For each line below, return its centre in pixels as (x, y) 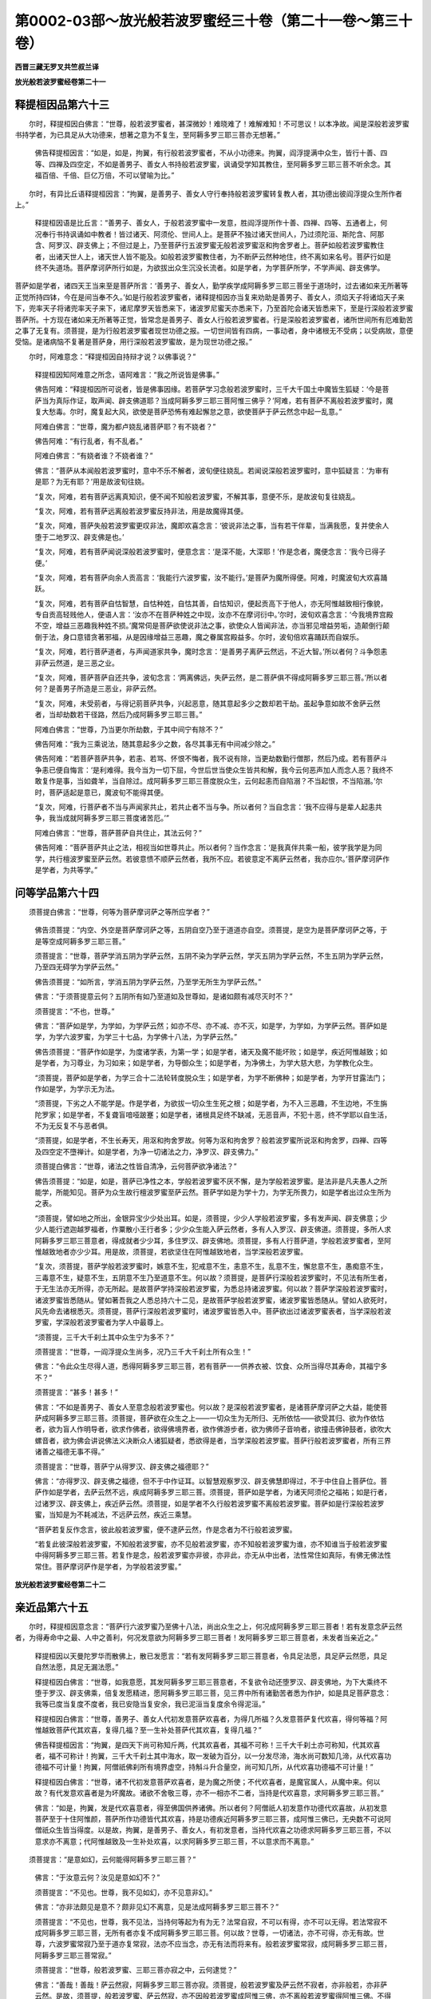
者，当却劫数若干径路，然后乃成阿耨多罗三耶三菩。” (119, 715)
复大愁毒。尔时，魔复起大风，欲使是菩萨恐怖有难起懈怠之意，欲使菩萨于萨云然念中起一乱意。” (188, 412)
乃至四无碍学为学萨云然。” (77, 967)
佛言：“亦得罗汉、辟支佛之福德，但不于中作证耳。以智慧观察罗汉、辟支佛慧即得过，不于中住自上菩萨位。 (208, 1481)
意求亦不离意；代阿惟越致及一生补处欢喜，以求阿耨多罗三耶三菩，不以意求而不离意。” (174, 1841)
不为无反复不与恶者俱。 (73, 1126)
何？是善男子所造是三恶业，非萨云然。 (98, 688)
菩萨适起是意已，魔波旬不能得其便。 (108, 792)
